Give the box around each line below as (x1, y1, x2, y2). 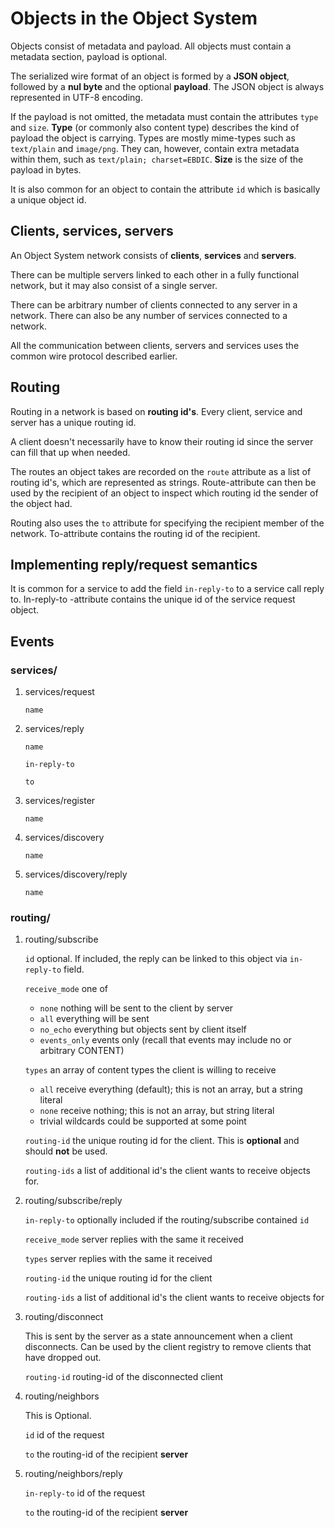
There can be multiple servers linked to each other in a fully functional (10, 268, 300, 281)
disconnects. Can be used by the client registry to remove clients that (24, 1341, 312, 1353)
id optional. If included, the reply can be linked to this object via (24, 953, 288, 965)
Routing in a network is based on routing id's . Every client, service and (10, 405, 303, 417)
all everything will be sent (39, 1013, 150, 1025)
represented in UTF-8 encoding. (10, 91, 143, 103)
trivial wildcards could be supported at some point (39, 1115, 247, 1127)
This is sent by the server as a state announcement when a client (24, 1330, 293, 1342)
